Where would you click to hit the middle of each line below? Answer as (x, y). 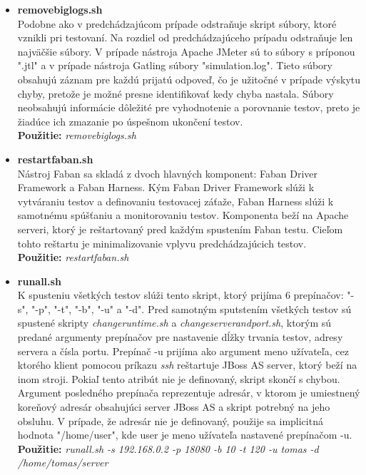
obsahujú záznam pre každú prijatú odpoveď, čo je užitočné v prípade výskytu (189, 79)
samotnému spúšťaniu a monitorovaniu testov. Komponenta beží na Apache (183, 215)
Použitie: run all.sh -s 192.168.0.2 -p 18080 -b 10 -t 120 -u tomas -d (168, 448)
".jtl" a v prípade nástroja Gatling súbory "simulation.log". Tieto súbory (175, 65)
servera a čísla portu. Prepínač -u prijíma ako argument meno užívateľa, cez (183, 351)
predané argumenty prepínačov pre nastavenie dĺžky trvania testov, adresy (180, 337)
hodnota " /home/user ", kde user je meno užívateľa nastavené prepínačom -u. (185, 435)
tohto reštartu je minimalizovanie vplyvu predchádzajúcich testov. (162, 243)
